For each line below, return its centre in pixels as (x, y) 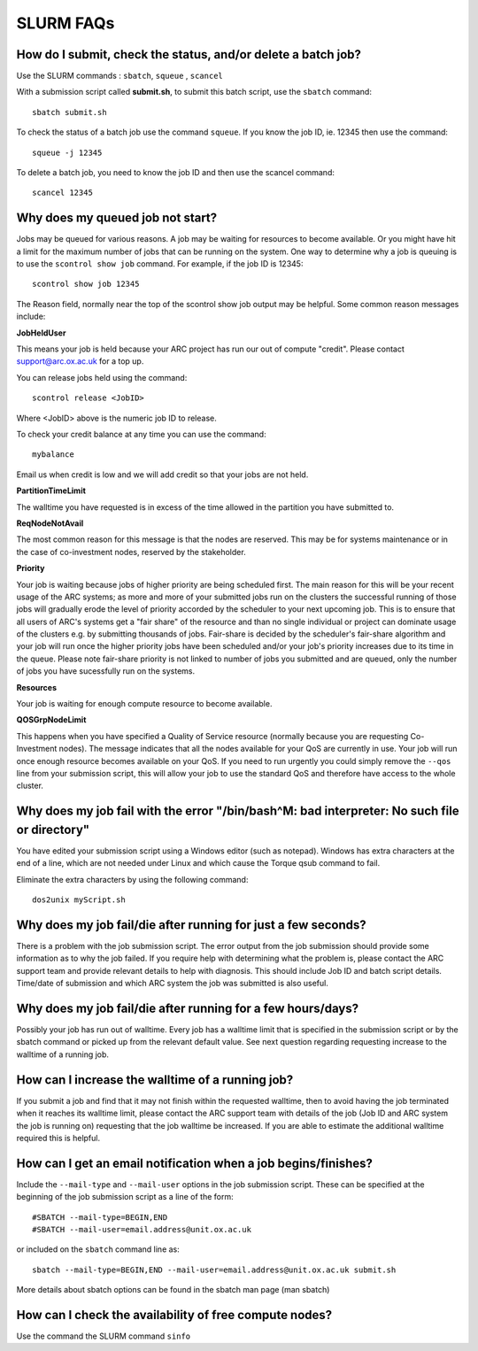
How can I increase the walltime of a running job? (155, 1080)
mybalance (53, 455)
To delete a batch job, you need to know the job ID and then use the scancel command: (176, 173)
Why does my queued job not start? (117, 218)
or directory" (53, 829)
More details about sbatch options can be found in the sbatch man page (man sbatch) (173, 1290)
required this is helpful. (58, 1138)
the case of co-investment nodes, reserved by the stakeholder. (131, 552)
